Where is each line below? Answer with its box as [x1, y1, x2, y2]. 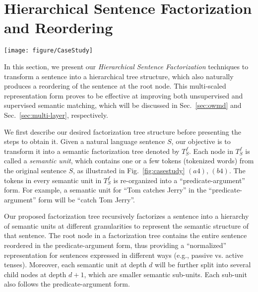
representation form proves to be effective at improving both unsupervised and [4, 90, 243, 100]
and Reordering [4, 17, 113, 38]
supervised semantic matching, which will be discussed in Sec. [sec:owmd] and [4, 100, 242, 110]
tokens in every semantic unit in [4, 175, 102, 185]
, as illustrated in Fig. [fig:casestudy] [72, 165, 185, 175]
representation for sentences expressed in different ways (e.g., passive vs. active [4, 249, 244, 260]
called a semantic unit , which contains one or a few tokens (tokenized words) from [4, 155, 254, 166]
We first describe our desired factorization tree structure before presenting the [4, 126, 241, 137]
